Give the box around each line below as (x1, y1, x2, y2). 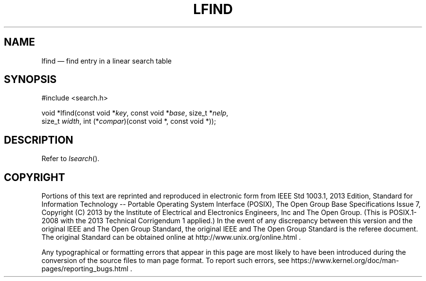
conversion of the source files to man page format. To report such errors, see (41, 256, 289, 265)
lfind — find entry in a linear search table (41, 56, 172, 65)
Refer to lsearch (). (41, 154, 100, 163)
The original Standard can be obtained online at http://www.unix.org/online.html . (41, 233, 301, 242)
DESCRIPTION (4, 133, 73, 146)
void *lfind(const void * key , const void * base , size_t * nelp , (41, 109, 229, 117)
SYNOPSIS (4, 73, 57, 86)
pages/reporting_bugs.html (41, 264, 128, 273)
